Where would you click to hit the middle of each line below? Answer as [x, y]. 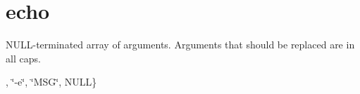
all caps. [23, 58]
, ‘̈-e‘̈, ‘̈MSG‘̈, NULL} [51, 82]
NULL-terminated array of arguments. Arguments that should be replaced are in [180, 45]
